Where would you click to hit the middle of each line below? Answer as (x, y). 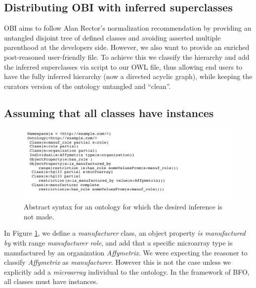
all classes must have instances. (51, 281)
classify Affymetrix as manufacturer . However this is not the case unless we (118, 262)
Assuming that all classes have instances (109, 112)
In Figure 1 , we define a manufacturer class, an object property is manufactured (125, 233)
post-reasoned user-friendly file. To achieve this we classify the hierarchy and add (127, 57)
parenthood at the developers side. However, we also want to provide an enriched (127, 47)
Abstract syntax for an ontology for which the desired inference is (123, 207)
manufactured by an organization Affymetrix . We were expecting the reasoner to (126, 252)
